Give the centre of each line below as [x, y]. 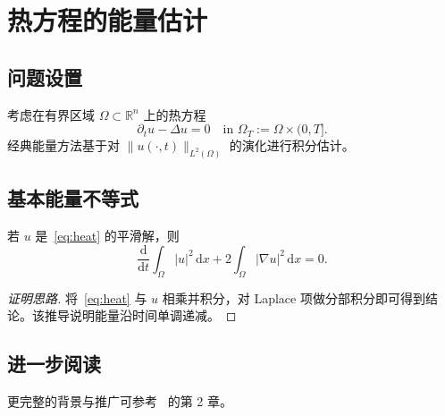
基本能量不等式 [73, 198]
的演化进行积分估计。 [292, 145]
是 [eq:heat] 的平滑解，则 [107, 236]
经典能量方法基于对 [63, 145]
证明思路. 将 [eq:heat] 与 [77, 297]
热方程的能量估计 [108, 20]
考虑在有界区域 [51, 114]
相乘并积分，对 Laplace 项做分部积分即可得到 [294, 297]
